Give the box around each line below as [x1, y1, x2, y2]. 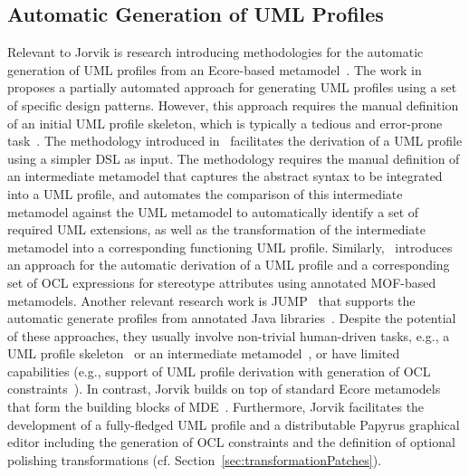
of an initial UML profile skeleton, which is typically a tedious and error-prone [7, 113, 443, 132]
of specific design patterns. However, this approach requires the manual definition [7, 95, 459, 114]
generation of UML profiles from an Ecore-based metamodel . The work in [7, 60, 422, 79]
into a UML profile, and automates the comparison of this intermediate [7, 184, 403, 203]
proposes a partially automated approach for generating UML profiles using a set [7, 78, 457, 97]
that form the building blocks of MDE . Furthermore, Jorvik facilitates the [7, 397, 425, 416]
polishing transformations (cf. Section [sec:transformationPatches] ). [7, 450, 382, 469]
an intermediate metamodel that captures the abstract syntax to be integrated [7, 167, 443, 186]
